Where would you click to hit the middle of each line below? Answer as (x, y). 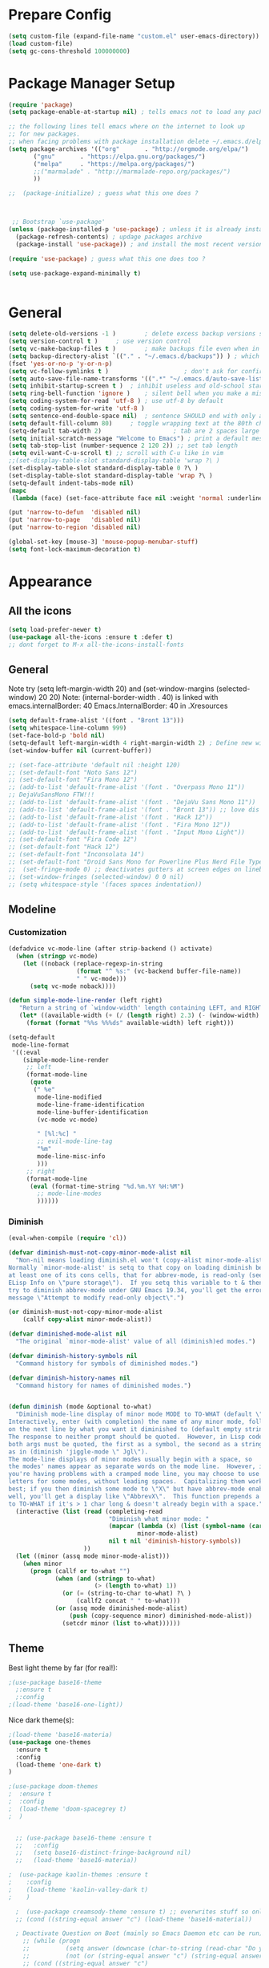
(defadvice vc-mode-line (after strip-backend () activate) (111, 949)
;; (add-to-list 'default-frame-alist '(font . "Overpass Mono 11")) (127, 787)
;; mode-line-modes (70, 1193)
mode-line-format (40, 1045)
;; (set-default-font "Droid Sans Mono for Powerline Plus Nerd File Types (137, 862)
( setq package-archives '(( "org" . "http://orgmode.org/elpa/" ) (128, 149)
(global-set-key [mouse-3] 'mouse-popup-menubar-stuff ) (103, 542)
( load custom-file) (41, 43)
